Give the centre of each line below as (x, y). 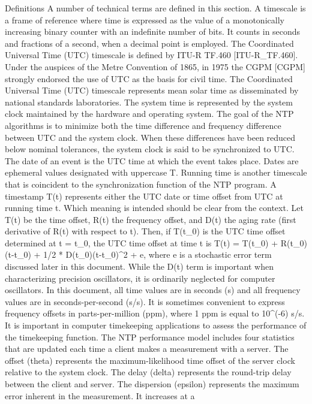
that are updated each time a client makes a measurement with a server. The (147, 349)
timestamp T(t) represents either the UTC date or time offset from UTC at (144, 196)
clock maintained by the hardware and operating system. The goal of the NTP (149, 114)
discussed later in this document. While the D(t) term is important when (139, 266)
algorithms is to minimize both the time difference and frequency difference (143, 125)
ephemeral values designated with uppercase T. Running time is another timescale (156, 172)
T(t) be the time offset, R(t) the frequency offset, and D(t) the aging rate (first (151, 219)
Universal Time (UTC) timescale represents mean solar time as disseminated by (152, 90)
